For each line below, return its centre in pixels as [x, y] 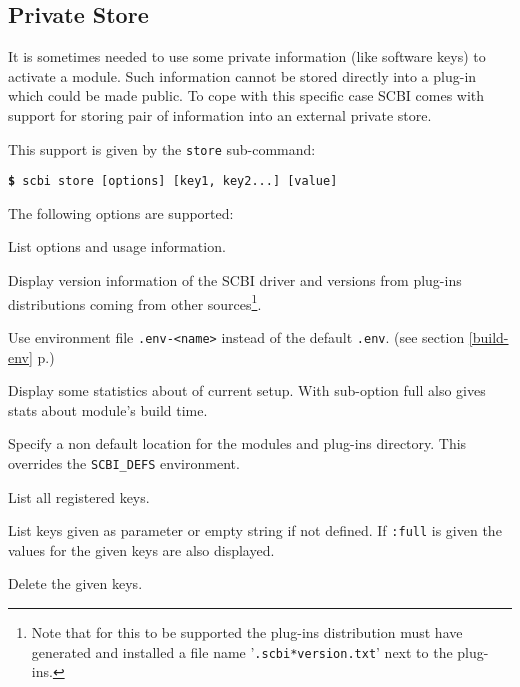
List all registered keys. [79, 496]
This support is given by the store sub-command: [162, 148]
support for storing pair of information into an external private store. [220, 114]
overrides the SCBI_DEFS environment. [124, 462]
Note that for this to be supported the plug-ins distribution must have [247, 632]
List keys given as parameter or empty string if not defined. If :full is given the [255, 530]
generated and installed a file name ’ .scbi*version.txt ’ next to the [242, 651]
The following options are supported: [121, 212]
